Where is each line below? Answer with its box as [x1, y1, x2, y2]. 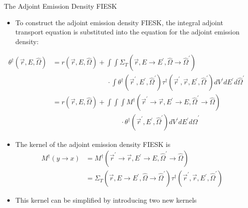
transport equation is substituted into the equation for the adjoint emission [15, 27, 240, 37]
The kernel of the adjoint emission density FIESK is [15, 139, 171, 149]
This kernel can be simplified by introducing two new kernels [15, 195, 197, 205]
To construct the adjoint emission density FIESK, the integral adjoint [15, 17, 223, 27]
